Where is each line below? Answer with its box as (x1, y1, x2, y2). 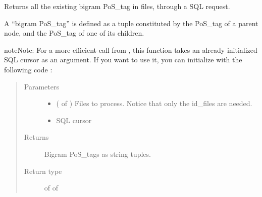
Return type (24, 165, 62, 176)
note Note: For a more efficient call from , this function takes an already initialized (4, 44, 257, 55)
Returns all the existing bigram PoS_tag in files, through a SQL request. (4, 1, 230, 11)
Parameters (24, 81, 59, 91)
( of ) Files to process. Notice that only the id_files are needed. (56, 98, 252, 109)
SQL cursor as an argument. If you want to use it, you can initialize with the (4, 54, 242, 65)
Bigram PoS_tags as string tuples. (44, 148, 151, 159)
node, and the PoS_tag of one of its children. (4, 28, 144, 38)
